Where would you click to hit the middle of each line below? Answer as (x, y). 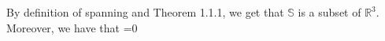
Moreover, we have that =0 (72, 27)
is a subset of (329, 12)
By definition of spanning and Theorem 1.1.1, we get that (145, 12)
